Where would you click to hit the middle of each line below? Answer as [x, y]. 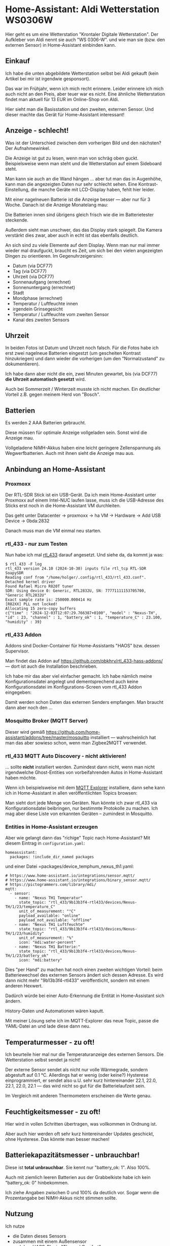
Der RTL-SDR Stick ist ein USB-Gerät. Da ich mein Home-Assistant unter [81, 494]
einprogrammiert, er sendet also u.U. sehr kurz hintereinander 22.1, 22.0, [81, 1080]
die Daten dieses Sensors [39, 1236]
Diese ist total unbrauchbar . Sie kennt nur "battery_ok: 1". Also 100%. [78, 1167]
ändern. [13, 1001]
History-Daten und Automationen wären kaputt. [55, 1011]
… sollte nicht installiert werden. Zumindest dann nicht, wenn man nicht [80, 767]
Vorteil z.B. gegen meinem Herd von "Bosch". [53, 394]
